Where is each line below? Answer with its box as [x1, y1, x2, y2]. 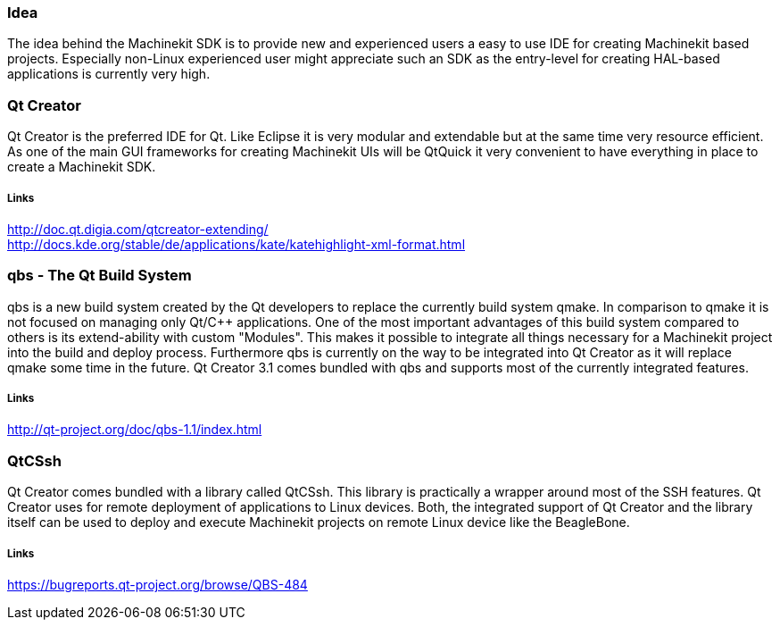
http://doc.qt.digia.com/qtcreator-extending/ [7, 221, 269, 237]
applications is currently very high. [7, 66, 211, 82]
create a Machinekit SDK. [7, 159, 156, 175]
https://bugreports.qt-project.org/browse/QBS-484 [7, 576, 308, 592]
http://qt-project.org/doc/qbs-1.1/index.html [7, 422, 262, 438]
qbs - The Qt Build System [7, 266, 192, 285]
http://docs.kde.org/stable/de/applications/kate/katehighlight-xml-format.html [7, 236, 466, 252]
